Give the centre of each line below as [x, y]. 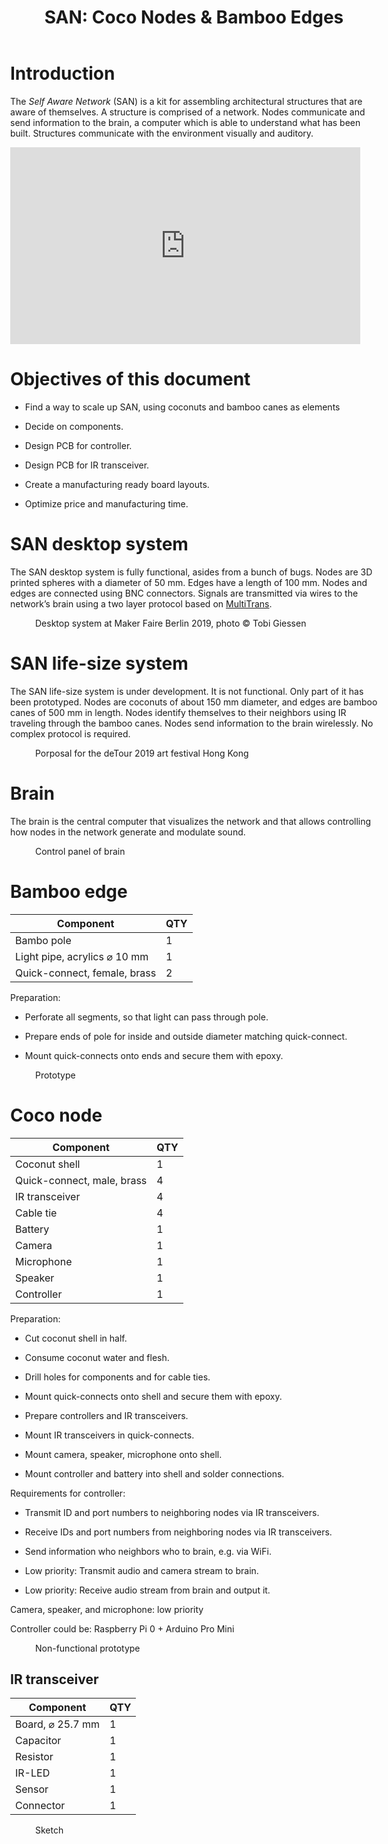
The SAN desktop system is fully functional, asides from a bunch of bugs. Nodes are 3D [191, 572]
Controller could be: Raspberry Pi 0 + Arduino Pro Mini [122, 1628]
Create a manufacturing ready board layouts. [117, 484]
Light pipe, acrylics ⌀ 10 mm [82, 956]
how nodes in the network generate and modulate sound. [128, 832]
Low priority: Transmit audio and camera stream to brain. [141, 1570]
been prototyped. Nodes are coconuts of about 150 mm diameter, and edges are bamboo [194, 702]
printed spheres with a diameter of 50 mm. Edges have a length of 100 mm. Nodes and [189, 582]
